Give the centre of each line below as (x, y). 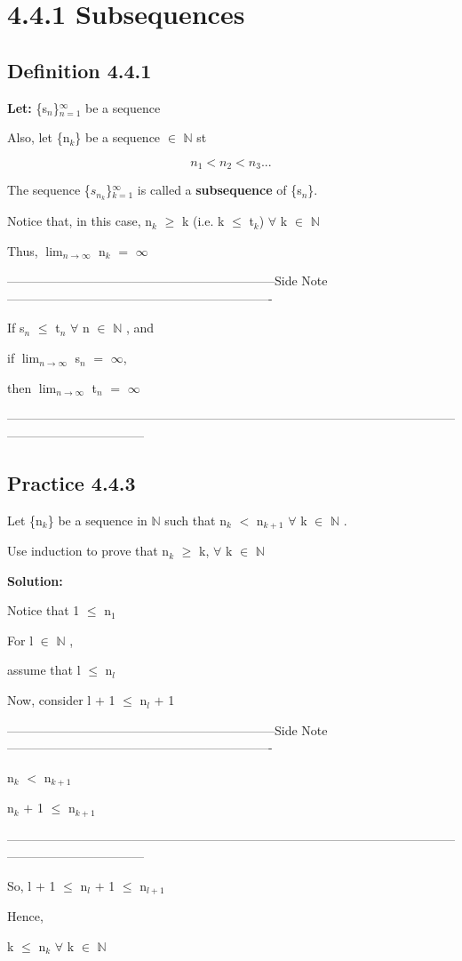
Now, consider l (49, 700)
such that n (195, 520)
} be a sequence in (97, 520)
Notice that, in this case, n (80, 221)
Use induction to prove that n (88, 551)
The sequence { (49, 190)
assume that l (44, 670)
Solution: (35, 580)
